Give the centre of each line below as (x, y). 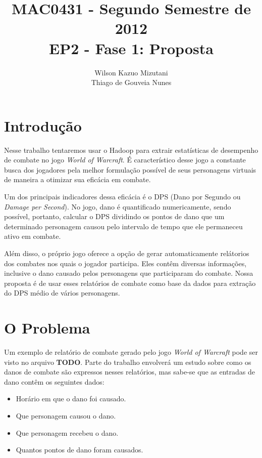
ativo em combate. (33, 236)
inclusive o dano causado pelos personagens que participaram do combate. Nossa (129, 273)
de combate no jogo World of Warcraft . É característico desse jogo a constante (125, 160)
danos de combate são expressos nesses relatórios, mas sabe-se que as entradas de (129, 372)
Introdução (43, 125)
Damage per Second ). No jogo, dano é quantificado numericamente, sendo (118, 206)
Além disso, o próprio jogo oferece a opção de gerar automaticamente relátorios (127, 253)
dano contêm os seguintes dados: (54, 381)
